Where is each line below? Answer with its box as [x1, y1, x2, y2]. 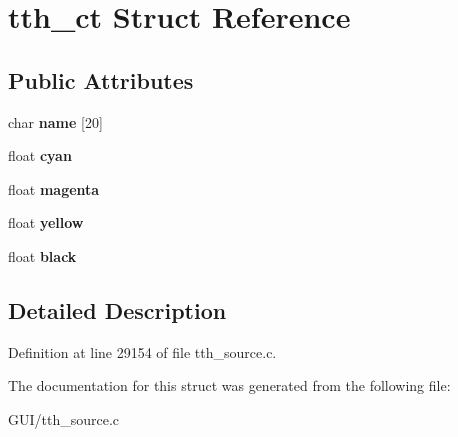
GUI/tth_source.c [8, 408, 120, 429]
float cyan [8, 145, 72, 166]
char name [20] [8, 111, 103, 132]
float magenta [8, 178, 100, 199]
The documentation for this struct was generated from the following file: [8, 375, 451, 396]
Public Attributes [8, 64, 194, 95]
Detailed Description [8, 294, 227, 325]
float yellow [8, 212, 84, 233]
